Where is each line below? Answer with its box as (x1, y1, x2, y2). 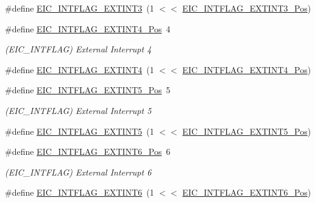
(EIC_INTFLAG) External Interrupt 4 (5, 43, 152, 55)
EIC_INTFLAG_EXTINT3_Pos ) (182, 2, 311, 14)
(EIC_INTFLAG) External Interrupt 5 (5, 104, 152, 116)
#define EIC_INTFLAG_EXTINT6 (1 (5, 186, 154, 199)
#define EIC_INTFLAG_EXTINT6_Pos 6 (5, 145, 171, 158)
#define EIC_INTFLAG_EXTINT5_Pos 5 (5, 84, 171, 96)
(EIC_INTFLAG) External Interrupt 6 (5, 165, 152, 178)
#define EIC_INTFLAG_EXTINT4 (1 (5, 63, 154, 76)
